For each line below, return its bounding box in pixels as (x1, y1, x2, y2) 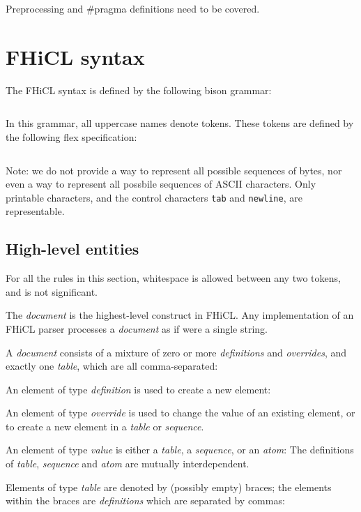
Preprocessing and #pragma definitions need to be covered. (6, 1, 260, 15)
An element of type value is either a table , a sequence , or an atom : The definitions (6, 442, 354, 457)
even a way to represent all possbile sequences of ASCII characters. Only (6, 176, 316, 191)
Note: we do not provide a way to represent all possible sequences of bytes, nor (6, 163, 342, 177)
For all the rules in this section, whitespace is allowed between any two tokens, (6, 271, 341, 285)
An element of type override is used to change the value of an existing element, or (6, 405, 355, 420)
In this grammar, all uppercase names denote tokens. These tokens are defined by (6, 116, 354, 130)
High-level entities (6, 238, 139, 259)
